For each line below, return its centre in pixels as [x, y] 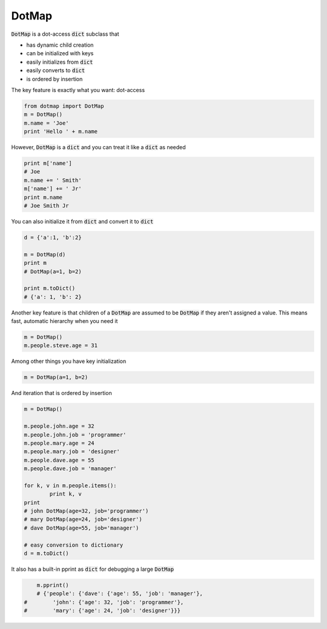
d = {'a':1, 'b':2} [53, 237]
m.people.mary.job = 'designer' [72, 452]
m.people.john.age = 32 [59, 426]
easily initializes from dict [60, 62]
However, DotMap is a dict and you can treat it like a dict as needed [98, 147]
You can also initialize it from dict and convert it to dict [82, 221]
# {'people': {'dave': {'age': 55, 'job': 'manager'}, [120, 594]
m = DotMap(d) [45, 254]
